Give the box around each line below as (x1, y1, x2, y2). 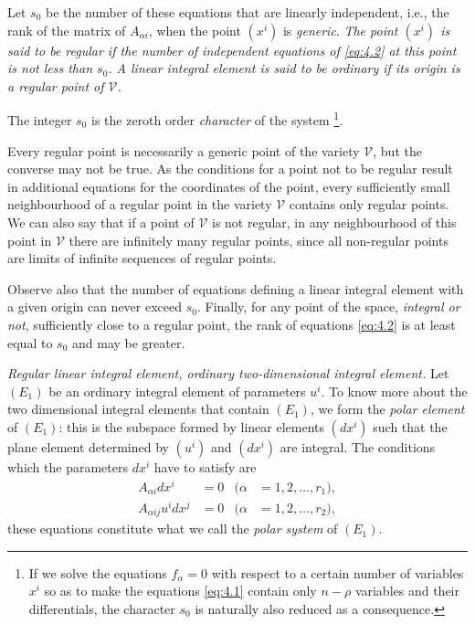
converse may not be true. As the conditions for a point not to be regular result (7, 159, 453, 178)
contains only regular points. (289, 195, 449, 214)
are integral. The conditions (280, 437, 436, 456)
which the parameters (7, 457, 128, 476)
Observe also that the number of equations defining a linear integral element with (7, 279, 464, 298)
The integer (7, 111, 72, 130)
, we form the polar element (310, 399, 465, 418)
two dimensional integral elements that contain (7, 399, 269, 418)
